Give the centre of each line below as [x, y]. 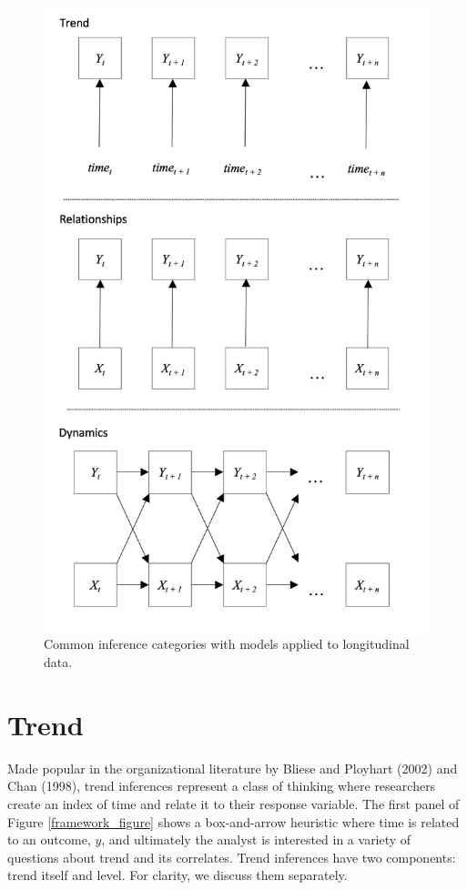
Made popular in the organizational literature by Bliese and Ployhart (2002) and [233, 768]
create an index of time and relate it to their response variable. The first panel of [233, 803]
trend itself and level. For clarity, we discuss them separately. [178, 875]
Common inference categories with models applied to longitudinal [227, 644]
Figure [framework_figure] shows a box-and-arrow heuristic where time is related [233, 821]
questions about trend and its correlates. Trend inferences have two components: [232, 857]
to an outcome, [49, 839]
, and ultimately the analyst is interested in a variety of [256, 839]
